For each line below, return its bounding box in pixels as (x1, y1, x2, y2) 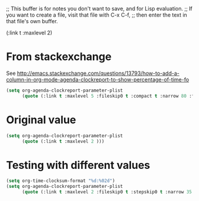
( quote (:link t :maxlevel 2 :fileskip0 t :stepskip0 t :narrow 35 (21, 189, 192, 195)
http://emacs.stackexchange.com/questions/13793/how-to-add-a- (17, 70, 179, 77)
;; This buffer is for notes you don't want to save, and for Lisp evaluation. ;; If (6, 5, 192, 12)
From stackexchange (6, 50, 112, 64)
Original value (6, 113, 76, 127)
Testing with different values (6, 158, 150, 172)
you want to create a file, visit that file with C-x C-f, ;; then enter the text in (6, 11, 188, 18)
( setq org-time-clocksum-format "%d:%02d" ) (6, 178, 115, 184)
